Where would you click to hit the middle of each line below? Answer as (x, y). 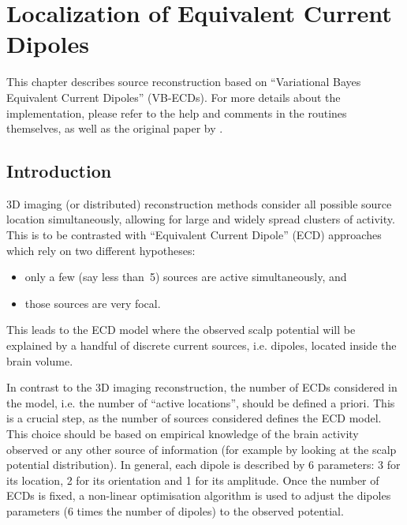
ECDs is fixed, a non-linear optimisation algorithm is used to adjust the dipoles (199, 495)
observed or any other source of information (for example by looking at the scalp (202, 449)
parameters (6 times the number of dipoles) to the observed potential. (175, 510)
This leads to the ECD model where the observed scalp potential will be (181, 330)
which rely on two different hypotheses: (101, 250)
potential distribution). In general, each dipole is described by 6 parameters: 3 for (203, 465)
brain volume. (40, 360)
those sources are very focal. (93, 303)
